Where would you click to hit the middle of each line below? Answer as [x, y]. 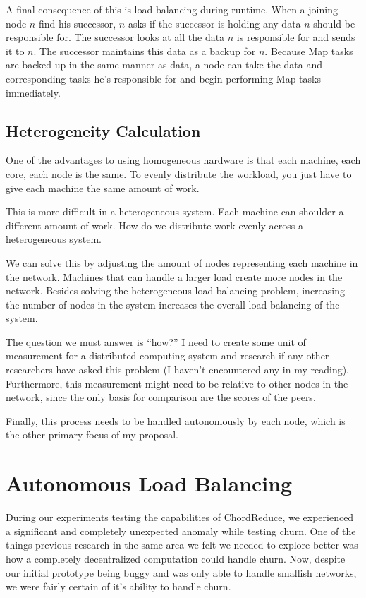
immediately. [33, 92]
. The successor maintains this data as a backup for [145, 50]
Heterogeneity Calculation [103, 130]
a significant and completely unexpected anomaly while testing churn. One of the [181, 531]
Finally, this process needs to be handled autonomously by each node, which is [176, 420]
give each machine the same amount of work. [103, 187]
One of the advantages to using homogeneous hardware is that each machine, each [183, 160]
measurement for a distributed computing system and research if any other [167, 355]
